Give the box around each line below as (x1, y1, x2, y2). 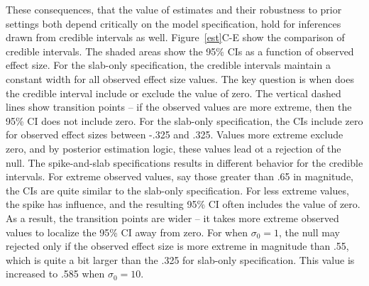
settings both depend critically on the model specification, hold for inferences (6, 16, 341, 31)
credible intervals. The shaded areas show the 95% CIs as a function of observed (6, 43, 354, 58)
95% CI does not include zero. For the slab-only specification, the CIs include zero (6, 113, 363, 128)
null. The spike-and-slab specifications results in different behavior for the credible (6, 155, 363, 170)
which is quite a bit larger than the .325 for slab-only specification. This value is (6, 252, 355, 267)
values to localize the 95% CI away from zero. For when (6, 224, 248, 239)
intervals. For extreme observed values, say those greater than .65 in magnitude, (6, 169, 354, 184)
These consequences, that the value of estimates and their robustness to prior (6, 2, 342, 16)
